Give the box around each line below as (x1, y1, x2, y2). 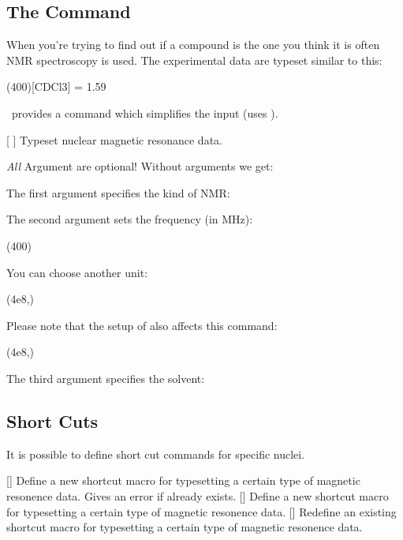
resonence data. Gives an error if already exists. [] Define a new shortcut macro (6, 487, 389, 504)
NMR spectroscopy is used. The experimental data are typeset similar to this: (6, 51, 382, 68)
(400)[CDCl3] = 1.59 (6, 78, 106, 95)
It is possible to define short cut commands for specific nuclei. (6, 445, 305, 462)
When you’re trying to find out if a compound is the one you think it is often (6, 36, 380, 53)
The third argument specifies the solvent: (6, 369, 205, 386)
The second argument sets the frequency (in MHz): (6, 211, 253, 227)
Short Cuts (6, 408, 99, 433)
